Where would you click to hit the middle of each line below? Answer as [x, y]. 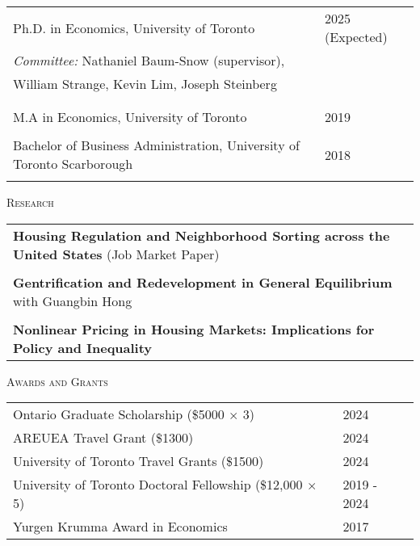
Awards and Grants [57, 381]
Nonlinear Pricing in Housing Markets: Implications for [194, 329]
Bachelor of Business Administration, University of [156, 145]
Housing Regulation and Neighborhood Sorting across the [202, 235]
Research [30, 202]
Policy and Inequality [83, 347]
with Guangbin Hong [73, 300]
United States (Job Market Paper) [116, 254]
